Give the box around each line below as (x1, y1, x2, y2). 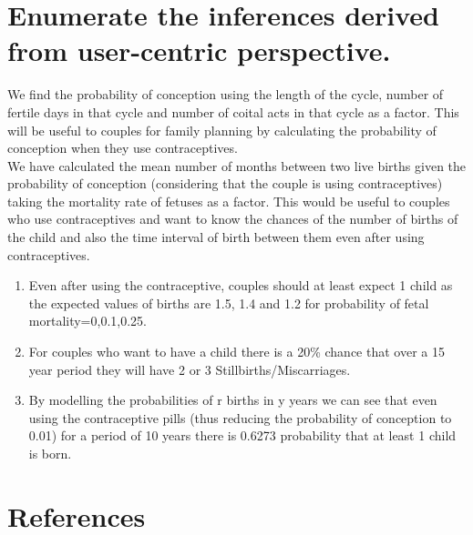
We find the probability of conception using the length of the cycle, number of (7, 85, 444, 104)
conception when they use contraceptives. (7, 138, 238, 157)
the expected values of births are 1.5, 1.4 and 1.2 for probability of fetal (28, 293, 429, 312)
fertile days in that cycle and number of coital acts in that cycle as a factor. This (7, 102, 459, 121)
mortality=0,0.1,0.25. (28, 311, 147, 330)
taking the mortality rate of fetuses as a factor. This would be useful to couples (7, 191, 450, 210)
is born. (28, 444, 72, 462)
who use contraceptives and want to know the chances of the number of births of (7, 209, 458, 228)
